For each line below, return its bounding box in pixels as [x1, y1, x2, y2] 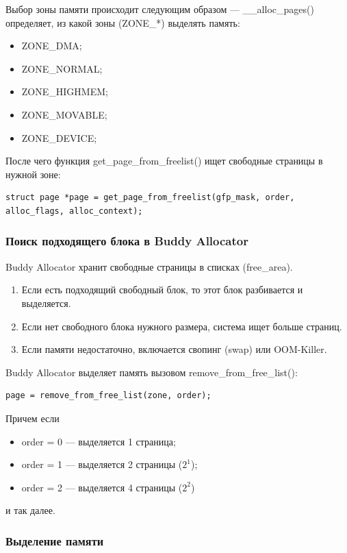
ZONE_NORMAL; [21, 61, 103, 75]
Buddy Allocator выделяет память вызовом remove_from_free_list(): [5, 365, 298, 379]
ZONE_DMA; [21, 38, 82, 53]
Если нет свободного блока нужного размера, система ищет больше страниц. [21, 319, 342, 333]
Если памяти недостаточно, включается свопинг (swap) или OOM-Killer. [21, 342, 327, 356]
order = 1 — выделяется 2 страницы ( [21, 457, 183, 471]
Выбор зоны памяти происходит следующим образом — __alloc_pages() [5, 2, 314, 16]
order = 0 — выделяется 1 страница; [21, 434, 176, 448]
